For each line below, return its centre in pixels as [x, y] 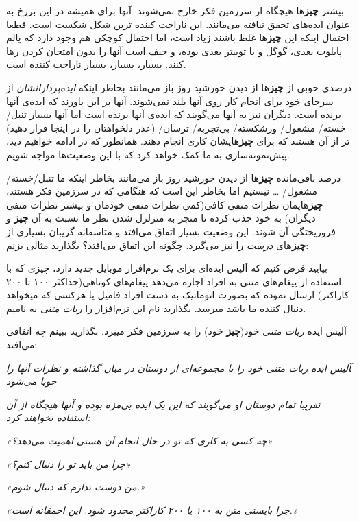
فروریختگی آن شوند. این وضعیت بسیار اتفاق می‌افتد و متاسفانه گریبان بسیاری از [171, 231]
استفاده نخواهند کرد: [48, 417]
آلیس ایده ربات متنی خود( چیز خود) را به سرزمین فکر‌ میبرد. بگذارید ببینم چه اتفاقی [176, 331]
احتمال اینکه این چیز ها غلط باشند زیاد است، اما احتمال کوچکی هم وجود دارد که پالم [178, 37]
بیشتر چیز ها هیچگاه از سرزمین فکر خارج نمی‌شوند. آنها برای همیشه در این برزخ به [175, 10]
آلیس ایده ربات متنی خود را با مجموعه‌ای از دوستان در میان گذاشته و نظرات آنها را [179, 367]
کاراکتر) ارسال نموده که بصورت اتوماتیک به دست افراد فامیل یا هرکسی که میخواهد [178, 295]
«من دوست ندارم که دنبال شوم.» [75, 487]
